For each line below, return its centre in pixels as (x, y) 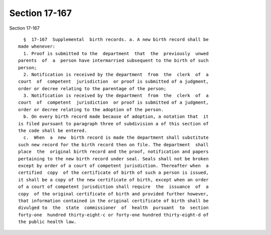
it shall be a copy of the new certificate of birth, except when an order (113, 180)
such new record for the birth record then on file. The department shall (113, 145)
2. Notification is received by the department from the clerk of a (116, 74)
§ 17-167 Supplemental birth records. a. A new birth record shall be (116, 39)
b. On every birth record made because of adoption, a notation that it (116, 117)
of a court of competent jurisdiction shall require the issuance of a (113, 187)
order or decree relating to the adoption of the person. (91, 109)
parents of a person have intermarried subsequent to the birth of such (113, 61)
